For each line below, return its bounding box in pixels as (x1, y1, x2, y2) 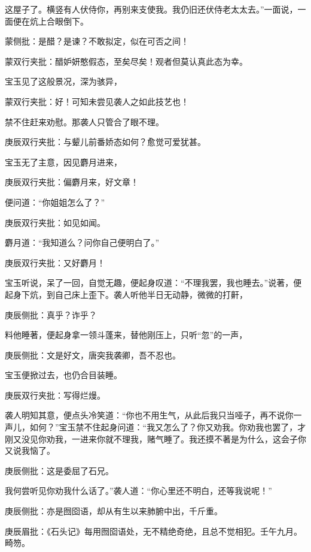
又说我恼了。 (5, 444, 55, 457)
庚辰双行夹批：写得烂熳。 (5, 388, 105, 401)
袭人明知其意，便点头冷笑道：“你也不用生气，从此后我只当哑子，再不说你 (5, 409, 294, 421)
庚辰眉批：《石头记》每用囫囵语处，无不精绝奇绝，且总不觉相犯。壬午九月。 (5, 524, 302, 537)
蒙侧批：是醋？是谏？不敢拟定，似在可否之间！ (5, 35, 189, 47)
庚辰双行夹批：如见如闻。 (5, 216, 105, 228)
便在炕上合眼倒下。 (13, 14, 89, 27)
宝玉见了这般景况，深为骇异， (5, 75, 122, 88)
